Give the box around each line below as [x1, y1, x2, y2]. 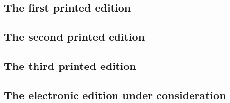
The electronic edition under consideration [4, 87, 226, 102]
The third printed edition [4, 58, 136, 73]
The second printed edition [4, 29, 145, 44]
